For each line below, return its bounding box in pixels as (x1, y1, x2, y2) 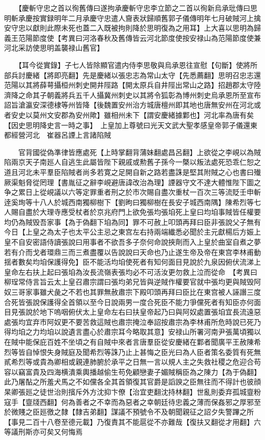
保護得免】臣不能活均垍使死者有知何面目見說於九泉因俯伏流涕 (46, 256, 254, 267)
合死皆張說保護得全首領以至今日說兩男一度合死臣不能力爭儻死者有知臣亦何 (4, 296, 254, 307)
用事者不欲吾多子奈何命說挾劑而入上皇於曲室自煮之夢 (82, 237, 261, 247)
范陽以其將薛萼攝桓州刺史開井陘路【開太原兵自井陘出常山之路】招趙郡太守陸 (4, 80, 261, 90)
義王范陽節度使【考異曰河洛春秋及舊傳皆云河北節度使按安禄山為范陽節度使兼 (4, 32, 261, 43)
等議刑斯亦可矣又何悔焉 (4, 426, 83, 437)
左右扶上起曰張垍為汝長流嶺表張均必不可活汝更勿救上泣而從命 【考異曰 (18, 266, 257, 277)
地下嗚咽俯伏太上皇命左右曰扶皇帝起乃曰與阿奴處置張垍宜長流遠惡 (39, 306, 261, 317)
